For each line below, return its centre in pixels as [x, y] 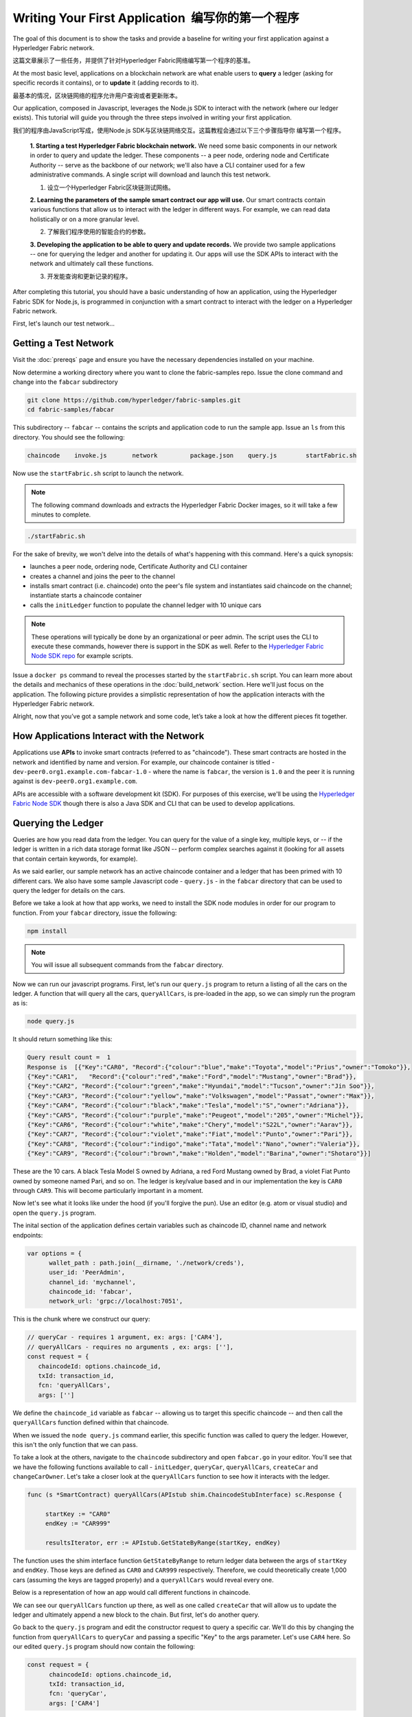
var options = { [55, 1253]
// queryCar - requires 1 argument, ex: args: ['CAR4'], [125, 1337]
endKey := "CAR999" [78, 1524]
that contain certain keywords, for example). [75, 858]
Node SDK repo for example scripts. [82, 656]
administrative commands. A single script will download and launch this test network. [150, 174]
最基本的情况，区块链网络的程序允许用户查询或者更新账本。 [97, 95]
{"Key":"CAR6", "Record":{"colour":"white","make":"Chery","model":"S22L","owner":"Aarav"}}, [190, 1125]
